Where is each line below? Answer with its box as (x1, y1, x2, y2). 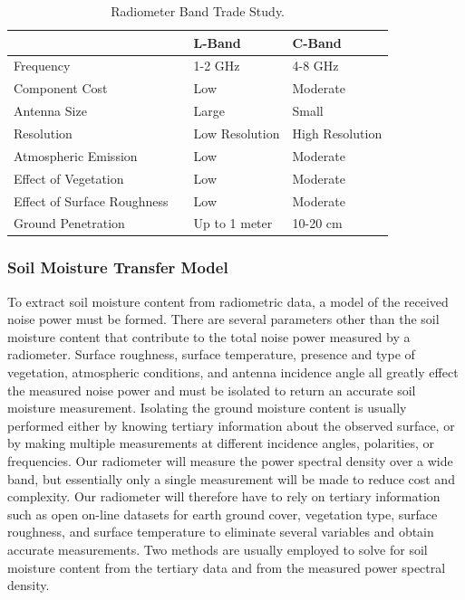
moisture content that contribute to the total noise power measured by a (7, 327, 411, 346)
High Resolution (292, 123, 383, 142)
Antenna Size (14, 101, 87, 120)
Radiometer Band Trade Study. (111, 2, 285, 20)
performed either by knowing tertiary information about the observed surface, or (7, 415, 455, 434)
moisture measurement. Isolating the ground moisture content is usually (7, 398, 407, 417)
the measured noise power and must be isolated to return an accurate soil (7, 380, 416, 399)
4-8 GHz (292, 56, 339, 75)
